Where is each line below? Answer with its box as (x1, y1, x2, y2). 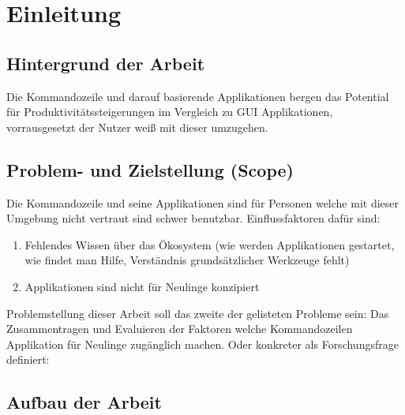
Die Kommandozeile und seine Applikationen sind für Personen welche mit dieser (6, 194, 399, 211)
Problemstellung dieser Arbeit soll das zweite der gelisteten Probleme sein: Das (6, 305, 389, 321)
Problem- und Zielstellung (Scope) (6, 157, 294, 181)
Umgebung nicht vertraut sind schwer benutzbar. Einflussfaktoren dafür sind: (6, 210, 381, 226)
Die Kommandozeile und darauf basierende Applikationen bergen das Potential (6, 88, 389, 104)
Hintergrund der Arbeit (6, 50, 205, 75)
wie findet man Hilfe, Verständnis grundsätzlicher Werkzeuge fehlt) (24, 252, 350, 268)
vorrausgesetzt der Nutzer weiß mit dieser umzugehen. (6, 118, 268, 135)
